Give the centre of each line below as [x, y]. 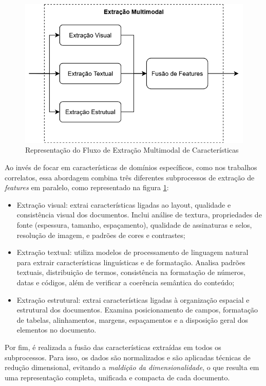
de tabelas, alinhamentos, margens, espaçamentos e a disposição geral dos [132, 319]
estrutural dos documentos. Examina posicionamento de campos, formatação [137, 310]
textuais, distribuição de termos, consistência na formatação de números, [131, 272]
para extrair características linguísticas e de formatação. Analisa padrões [131, 262]
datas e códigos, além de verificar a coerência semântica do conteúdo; [126, 282]
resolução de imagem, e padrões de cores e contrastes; [101, 235]
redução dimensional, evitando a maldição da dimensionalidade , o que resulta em [132, 367]
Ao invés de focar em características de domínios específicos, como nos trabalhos [131, 167]
